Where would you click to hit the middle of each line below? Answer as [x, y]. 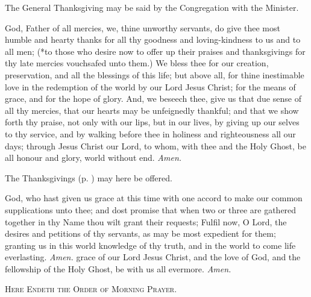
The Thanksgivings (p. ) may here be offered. [89, 177]
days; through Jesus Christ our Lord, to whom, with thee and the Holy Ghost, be [155, 145]
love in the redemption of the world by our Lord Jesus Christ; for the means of [150, 86]
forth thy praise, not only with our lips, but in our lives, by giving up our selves [152, 122]
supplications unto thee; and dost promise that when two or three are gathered [151, 209]
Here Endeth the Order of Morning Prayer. [91, 289]
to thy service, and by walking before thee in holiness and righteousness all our [150, 133]
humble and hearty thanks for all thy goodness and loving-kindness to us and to [153, 39]
